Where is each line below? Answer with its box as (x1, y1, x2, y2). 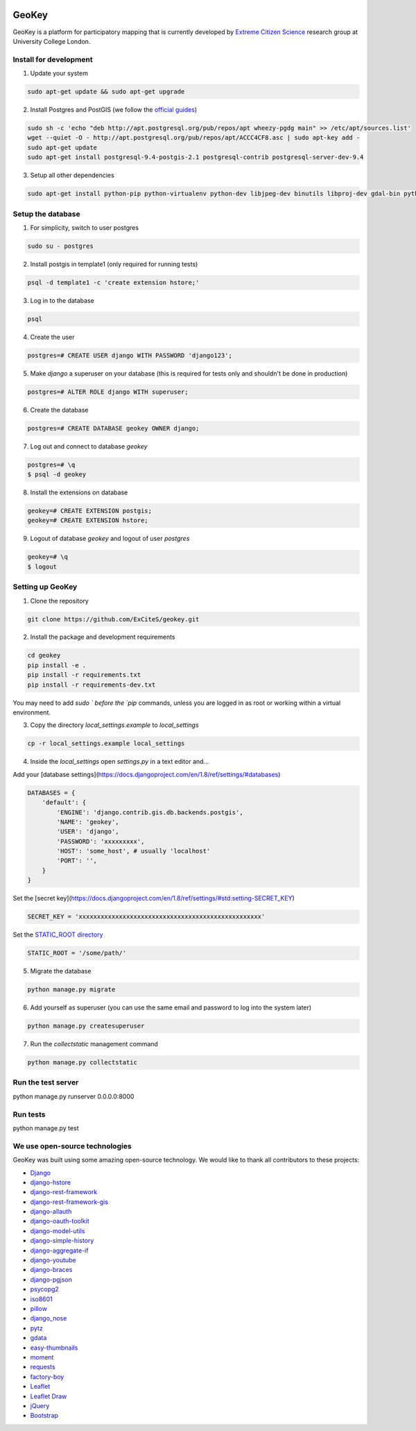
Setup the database (12, 209, 80, 219)
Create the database (30, 405, 89, 414)
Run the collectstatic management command (30, 1040, 159, 1048)
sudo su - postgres (27, 242, 94, 250)
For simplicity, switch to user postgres (30, 223, 139, 232)
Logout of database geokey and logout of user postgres (30, 535, 190, 543)
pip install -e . (27, 661, 87, 669)
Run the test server (12, 1078, 79, 1087)
